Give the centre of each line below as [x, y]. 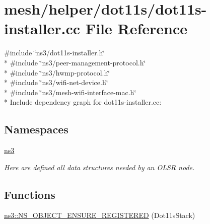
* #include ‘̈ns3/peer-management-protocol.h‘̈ [75, 62]
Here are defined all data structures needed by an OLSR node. [99, 167]
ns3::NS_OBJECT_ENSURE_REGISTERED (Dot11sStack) [100, 215]
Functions [30, 194]
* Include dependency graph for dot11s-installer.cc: [83, 102]
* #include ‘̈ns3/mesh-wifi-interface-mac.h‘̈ [70, 92]
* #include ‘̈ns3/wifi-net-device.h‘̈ [56, 82]
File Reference [136, 28]
